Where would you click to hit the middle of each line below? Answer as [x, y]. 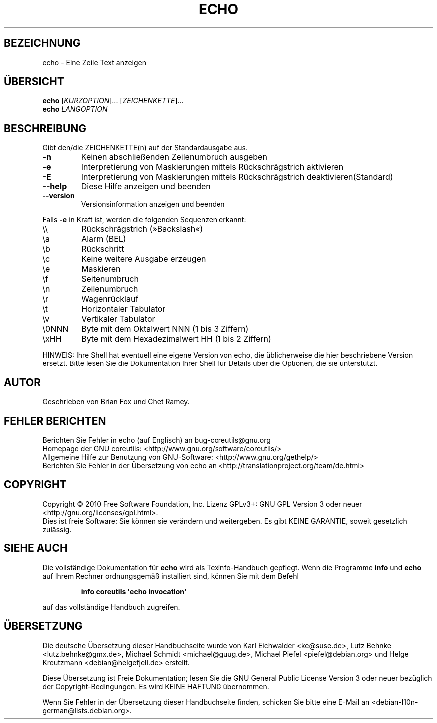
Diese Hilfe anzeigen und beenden [146, 187]
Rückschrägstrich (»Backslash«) [142, 229]
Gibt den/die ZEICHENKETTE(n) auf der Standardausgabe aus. [145, 148]
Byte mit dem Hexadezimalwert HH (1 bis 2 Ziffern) [176, 339]
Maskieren [101, 269]
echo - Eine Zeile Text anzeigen [95, 62]
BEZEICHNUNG [42, 43]
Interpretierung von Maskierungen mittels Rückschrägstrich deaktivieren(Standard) [237, 177]
